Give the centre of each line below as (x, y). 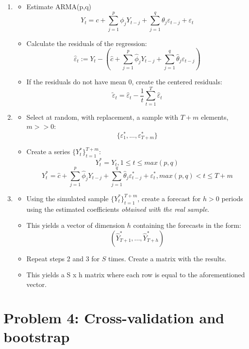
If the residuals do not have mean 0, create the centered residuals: (124, 82)
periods (232, 198)
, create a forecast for (169, 198)
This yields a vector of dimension (76, 225)
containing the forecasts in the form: (187, 225)
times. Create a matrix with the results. (167, 258)
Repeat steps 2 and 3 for (63, 258)
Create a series (48, 151)
